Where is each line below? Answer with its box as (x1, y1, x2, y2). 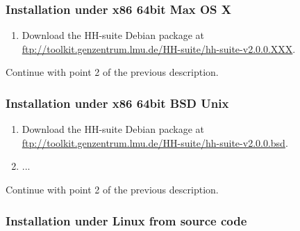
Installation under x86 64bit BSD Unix (6, 94, 229, 111)
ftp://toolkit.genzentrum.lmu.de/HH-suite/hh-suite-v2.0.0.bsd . (22, 135, 288, 150)
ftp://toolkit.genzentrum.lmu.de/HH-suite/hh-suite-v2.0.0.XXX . (22, 41, 296, 56)
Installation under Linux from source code (6, 212, 247, 229)
